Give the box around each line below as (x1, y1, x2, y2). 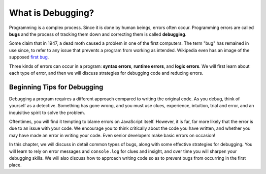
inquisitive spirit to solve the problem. (9, 110, 86, 116)
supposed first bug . (9, 54, 49, 60)
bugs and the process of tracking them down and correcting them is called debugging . (9, 31, 187, 37)
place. (9, 162, 22, 168)
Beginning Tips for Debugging (9, 83, 103, 91)
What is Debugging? (9, 7, 95, 18)
